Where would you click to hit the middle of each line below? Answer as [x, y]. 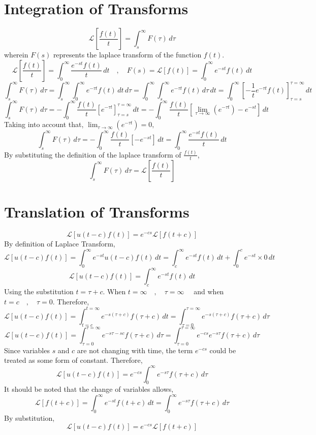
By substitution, [29, 418]
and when [209, 291]
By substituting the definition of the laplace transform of [93, 154]
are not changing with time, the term [135, 350]
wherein [16, 55]
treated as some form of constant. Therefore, [73, 360]
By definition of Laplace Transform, [60, 243]
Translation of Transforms [97, 211]
